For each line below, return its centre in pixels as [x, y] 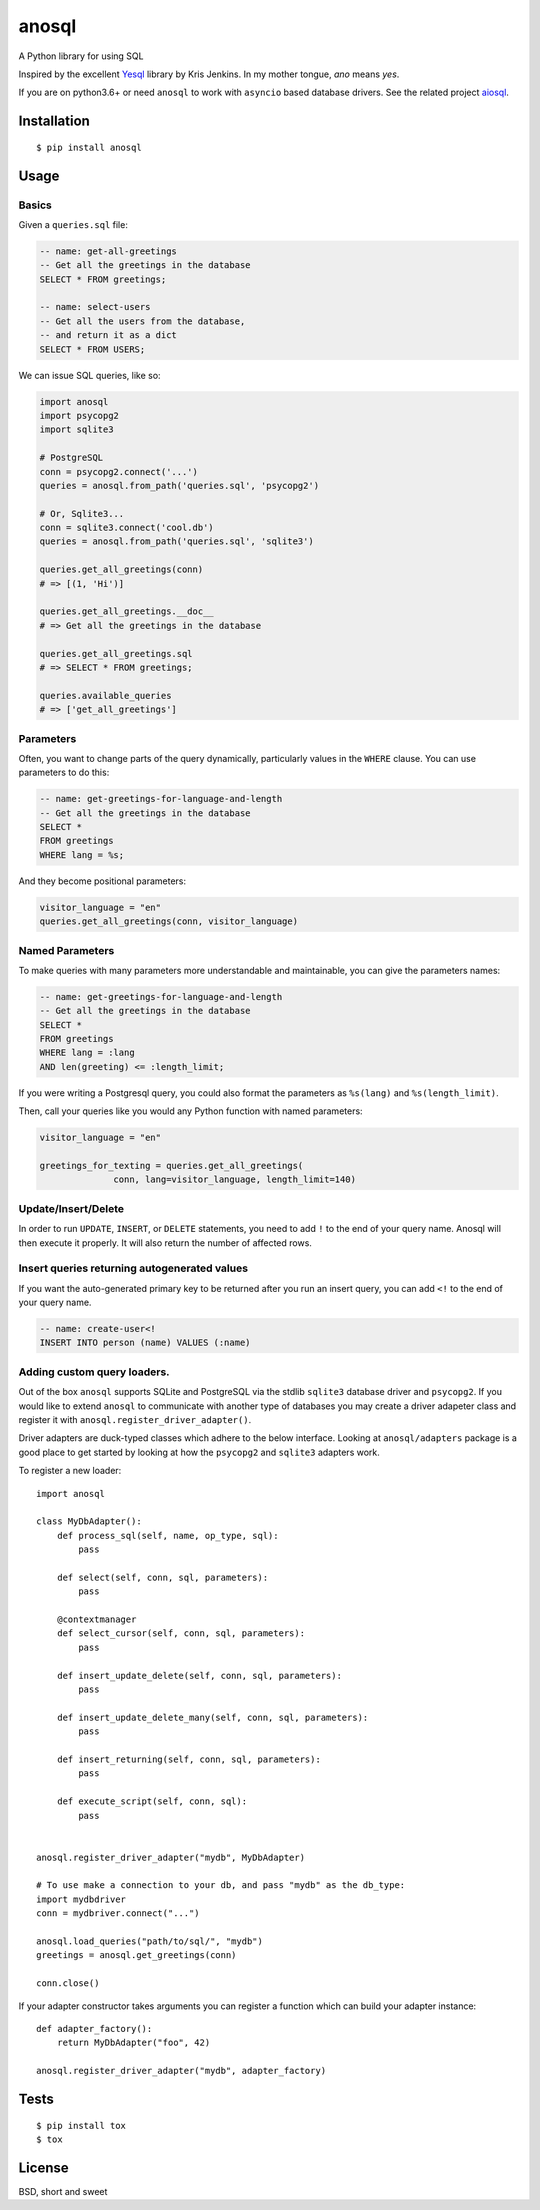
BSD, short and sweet [63, 2191]
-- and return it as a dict [108, 335]
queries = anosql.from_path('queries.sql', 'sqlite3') [176, 541]
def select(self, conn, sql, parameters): [162, 1577]
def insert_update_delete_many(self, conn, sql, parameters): [212, 1717]
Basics [35, 205]
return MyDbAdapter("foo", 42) [133, 2043]
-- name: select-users [95, 307]
